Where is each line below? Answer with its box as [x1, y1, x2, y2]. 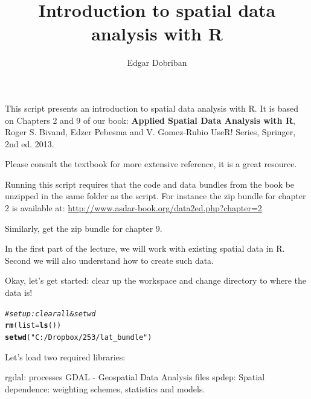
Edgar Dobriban [127, 56, 187, 69]
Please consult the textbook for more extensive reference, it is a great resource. [5, 158, 297, 170]
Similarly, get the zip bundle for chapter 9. [5, 222, 162, 234]
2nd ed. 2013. [5, 137, 54, 150]
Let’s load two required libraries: [5, 350, 126, 363]
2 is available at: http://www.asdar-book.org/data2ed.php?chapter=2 [5, 202, 262, 214]
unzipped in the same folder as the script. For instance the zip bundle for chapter [5, 190, 306, 202]
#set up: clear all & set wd [5, 309, 96, 318]
